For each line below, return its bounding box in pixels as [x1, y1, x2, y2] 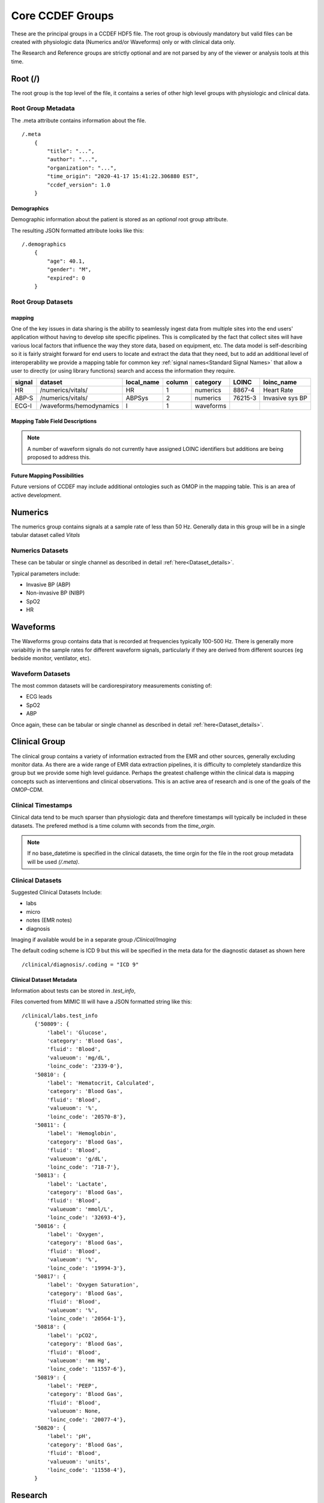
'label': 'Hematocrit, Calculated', [47, 1080, 155, 1086]
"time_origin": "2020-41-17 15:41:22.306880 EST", [47, 173, 199, 180]
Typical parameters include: [11, 570, 80, 577]
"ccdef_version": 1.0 [47, 181, 111, 188]
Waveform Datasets [11, 669, 71, 678]
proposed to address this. [27, 454, 91, 461]
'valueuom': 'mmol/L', [47, 1205, 114, 1213]
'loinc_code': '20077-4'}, [47, 1416, 127, 1423]
